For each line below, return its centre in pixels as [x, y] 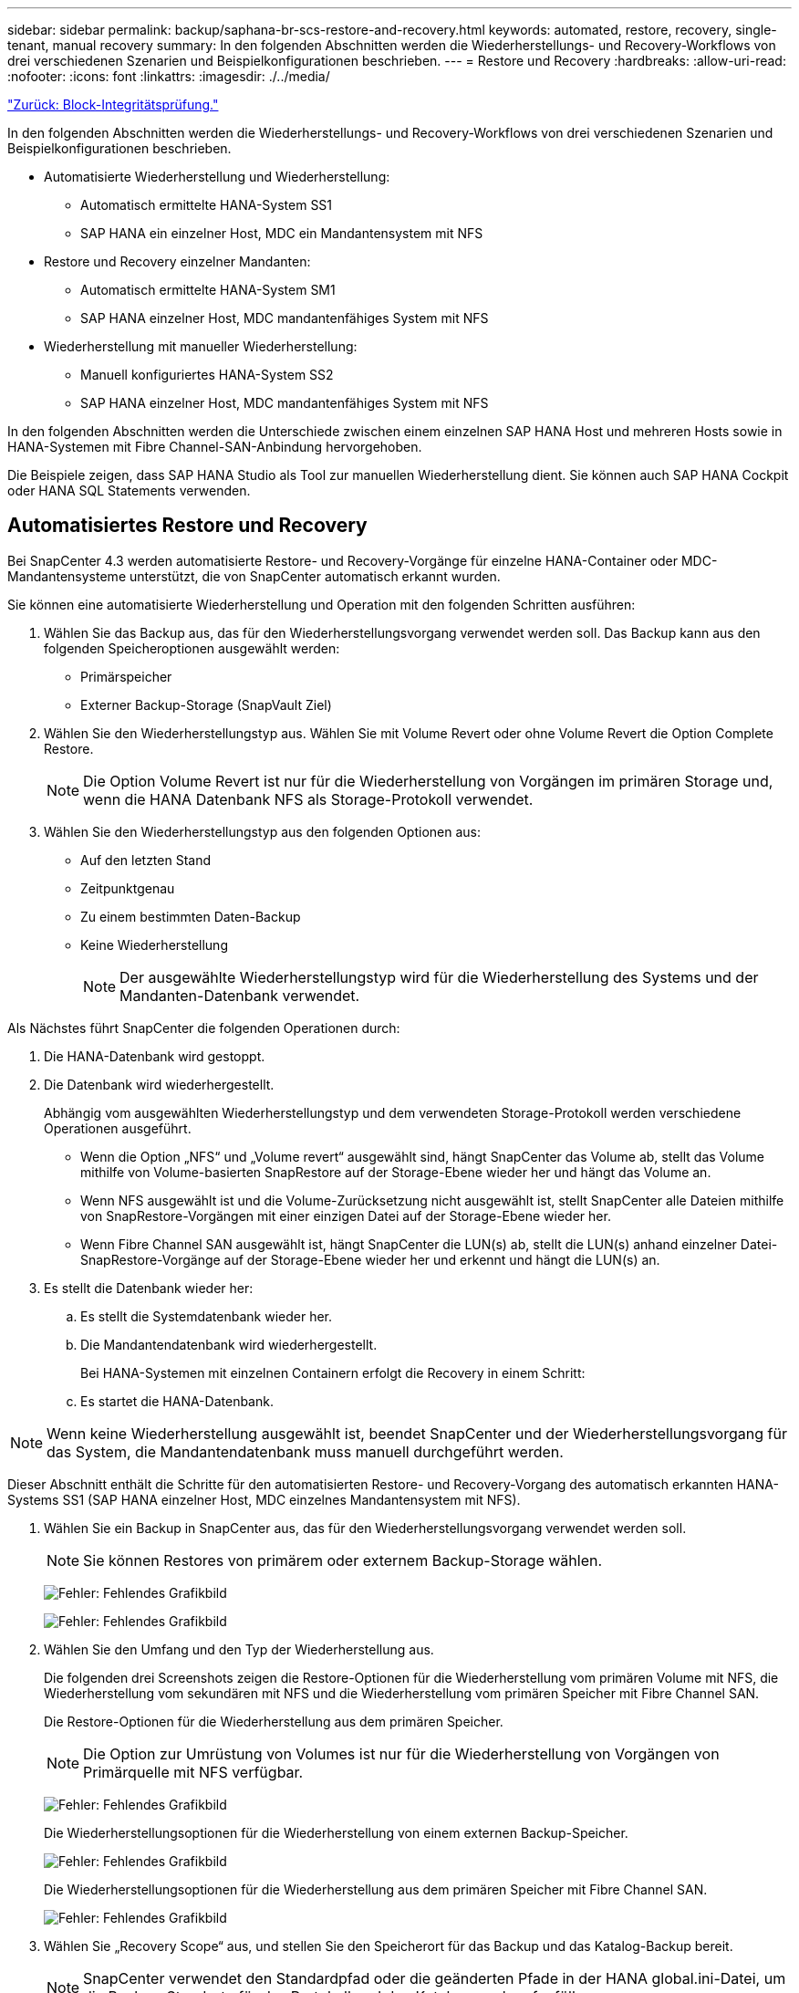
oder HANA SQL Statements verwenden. [129, 490]
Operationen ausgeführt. [118, 1128]
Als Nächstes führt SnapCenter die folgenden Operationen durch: [204, 1028]
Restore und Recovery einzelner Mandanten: [177, 261]
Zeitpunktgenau [128, 888]
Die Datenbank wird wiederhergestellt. [159, 1084]
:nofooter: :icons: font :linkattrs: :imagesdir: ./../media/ [169, 76]
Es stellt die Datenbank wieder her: [149, 1288]
